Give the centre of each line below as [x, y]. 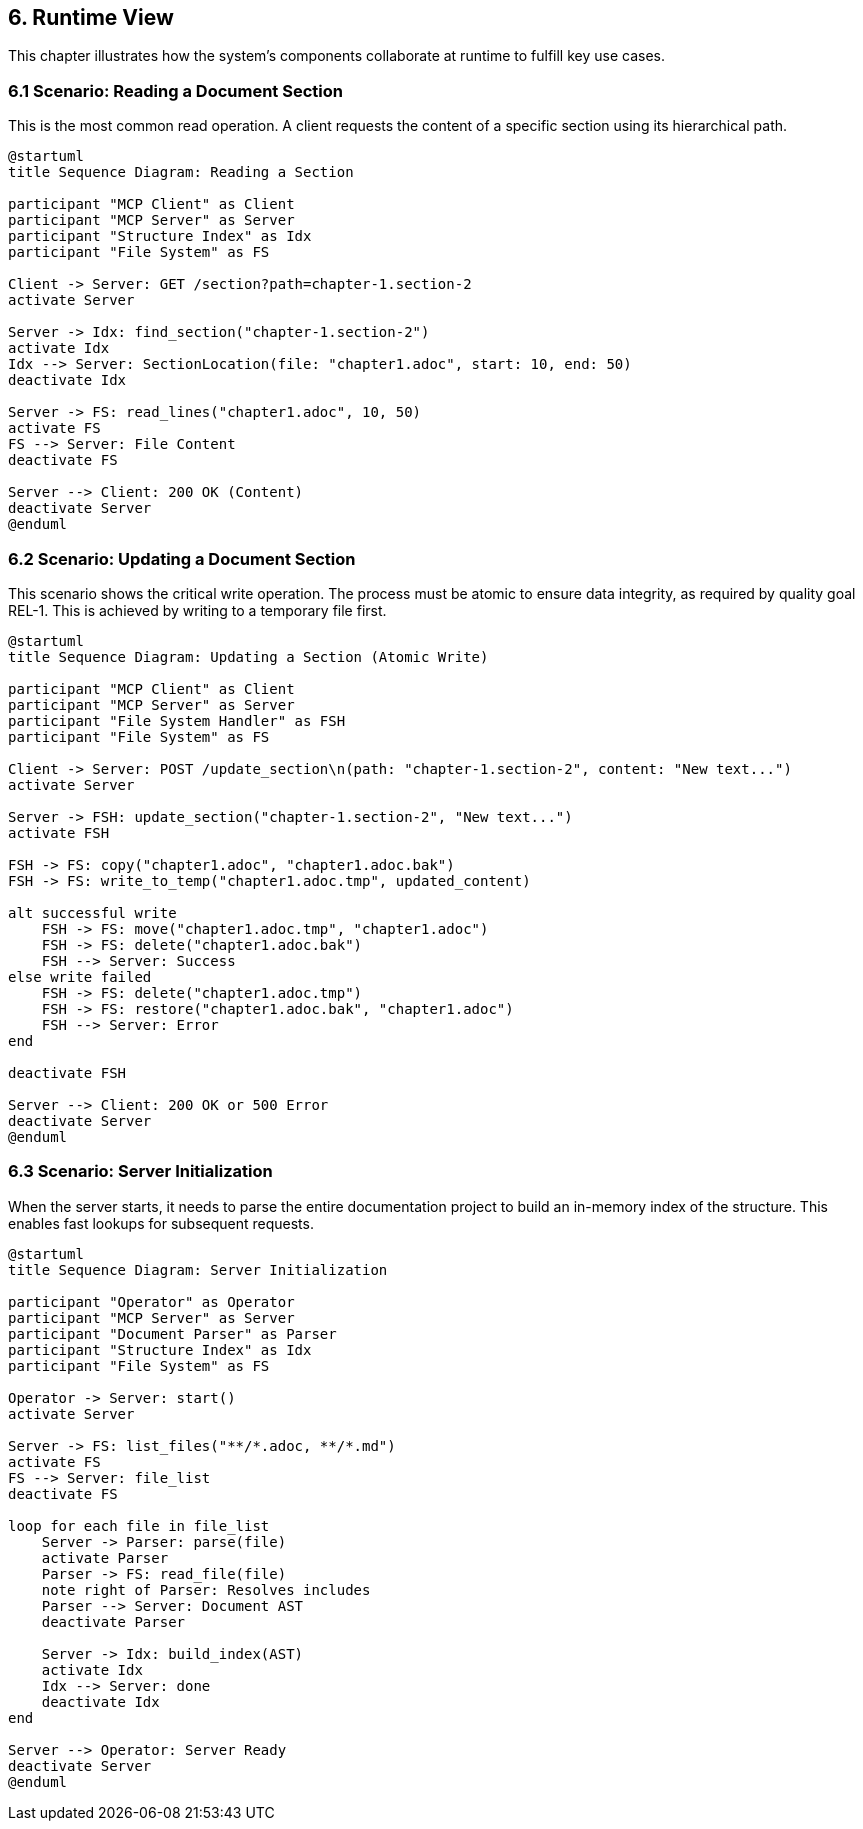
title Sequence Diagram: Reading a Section [181, 172]
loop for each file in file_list [139, 1525]
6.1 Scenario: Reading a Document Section [175, 90]
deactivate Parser [113, 1621]
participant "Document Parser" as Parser [172, 1333]
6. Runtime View [91, 17]
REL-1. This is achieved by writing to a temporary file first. [197, 610]
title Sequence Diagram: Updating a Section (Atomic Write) [248, 656]
